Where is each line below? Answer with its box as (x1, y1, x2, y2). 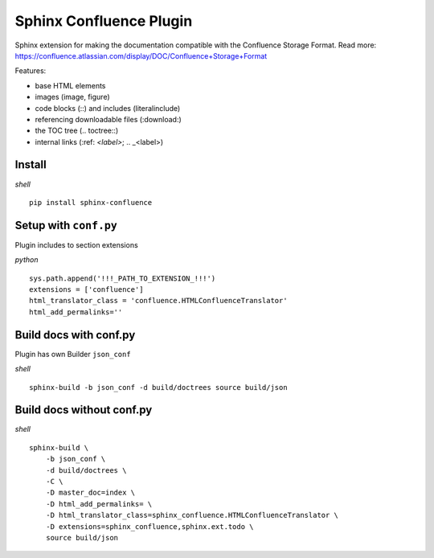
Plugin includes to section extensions (14, 240, 138, 249)
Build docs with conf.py (14, 328, 136, 342)
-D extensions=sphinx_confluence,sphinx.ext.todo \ (45, 522, 254, 531)
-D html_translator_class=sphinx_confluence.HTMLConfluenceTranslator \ (45, 511, 339, 520)
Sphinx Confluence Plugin (14, 12, 193, 30)
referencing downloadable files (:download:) (35, 114, 182, 124)
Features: (14, 66, 47, 76)
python (14, 255, 39, 265)
